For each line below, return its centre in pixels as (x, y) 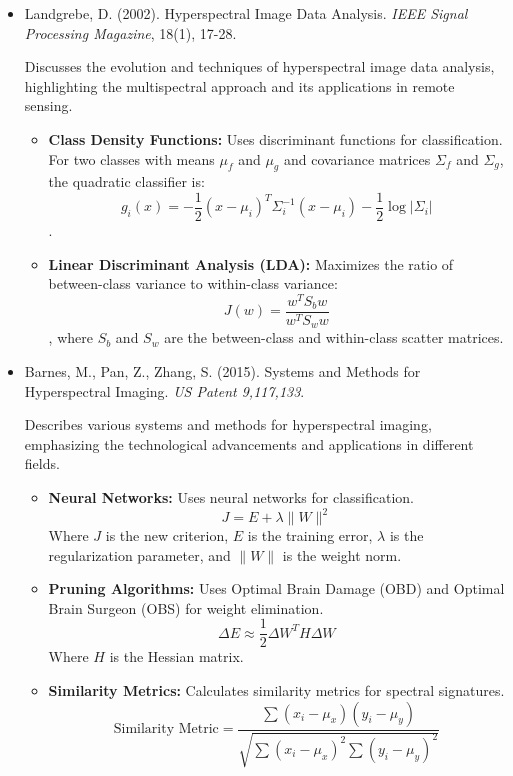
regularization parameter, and (139, 554)
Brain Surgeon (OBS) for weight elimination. (186, 607)
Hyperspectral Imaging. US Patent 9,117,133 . (164, 390)
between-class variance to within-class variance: (193, 283)
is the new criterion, (167, 535)
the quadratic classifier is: (126, 181)
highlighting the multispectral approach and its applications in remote (239, 85)
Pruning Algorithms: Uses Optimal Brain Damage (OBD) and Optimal (276, 588)
